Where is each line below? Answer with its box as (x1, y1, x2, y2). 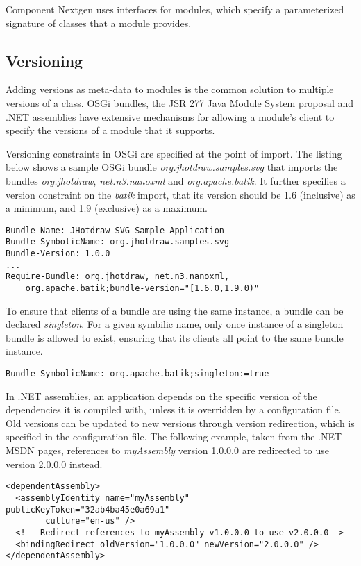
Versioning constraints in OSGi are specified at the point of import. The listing (6, 146, 342, 160)
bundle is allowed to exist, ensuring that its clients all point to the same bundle (6, 330, 344, 344)
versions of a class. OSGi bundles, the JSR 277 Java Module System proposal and (6, 95, 354, 110)
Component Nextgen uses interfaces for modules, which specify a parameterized (6, 2, 344, 16)
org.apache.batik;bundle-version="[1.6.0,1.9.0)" (25, 283, 260, 294)
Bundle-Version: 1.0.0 (6, 249, 110, 259)
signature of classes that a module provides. (6, 15, 192, 30)
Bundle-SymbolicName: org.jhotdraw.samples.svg (6, 237, 230, 247)
